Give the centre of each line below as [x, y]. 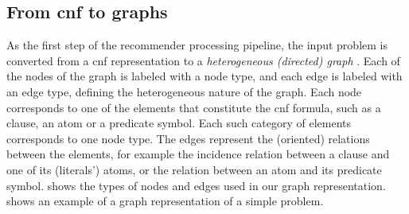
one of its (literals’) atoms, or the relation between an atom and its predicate [194, 169]
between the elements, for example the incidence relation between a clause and [198, 154]
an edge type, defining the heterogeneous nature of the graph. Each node [184, 91]
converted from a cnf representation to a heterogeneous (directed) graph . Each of [203, 60]
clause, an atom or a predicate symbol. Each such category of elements [179, 123]
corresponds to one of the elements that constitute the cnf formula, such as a [194, 107]
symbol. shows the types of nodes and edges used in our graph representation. [196, 185]
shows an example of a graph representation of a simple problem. [165, 201]
